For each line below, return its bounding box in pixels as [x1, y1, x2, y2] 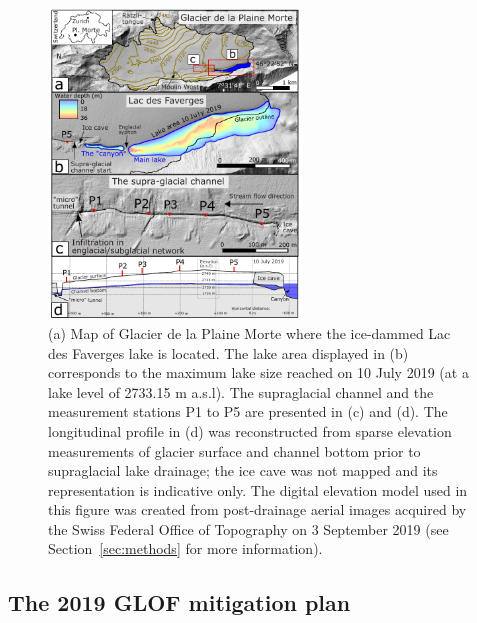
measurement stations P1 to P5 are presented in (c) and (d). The [48, 401, 448, 422]
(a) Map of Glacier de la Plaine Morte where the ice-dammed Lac [48, 322, 451, 343]
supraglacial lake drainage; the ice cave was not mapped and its [48, 460, 438, 481]
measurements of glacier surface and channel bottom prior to [48, 440, 421, 461]
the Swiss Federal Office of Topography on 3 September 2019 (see [48, 518, 449, 539]
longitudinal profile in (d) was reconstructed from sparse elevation [48, 420, 452, 441]
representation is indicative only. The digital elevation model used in [48, 479, 468, 500]
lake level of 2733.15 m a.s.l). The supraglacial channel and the [48, 381, 434, 402]
